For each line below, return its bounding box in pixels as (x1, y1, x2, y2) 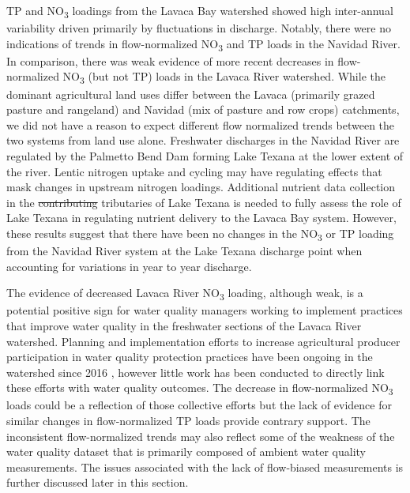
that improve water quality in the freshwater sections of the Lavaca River (6, 317, 362, 333)
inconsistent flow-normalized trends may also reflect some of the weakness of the (6, 427, 395, 444)
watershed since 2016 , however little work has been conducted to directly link (6, 363, 385, 380)
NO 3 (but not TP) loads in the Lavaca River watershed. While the (62, 68, 386, 87)
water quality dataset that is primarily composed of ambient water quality (6, 443, 366, 460)
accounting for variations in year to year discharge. (6, 258, 252, 274)
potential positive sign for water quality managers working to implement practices (6, 302, 403, 318)
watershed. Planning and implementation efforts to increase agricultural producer (6, 333, 401, 349)
